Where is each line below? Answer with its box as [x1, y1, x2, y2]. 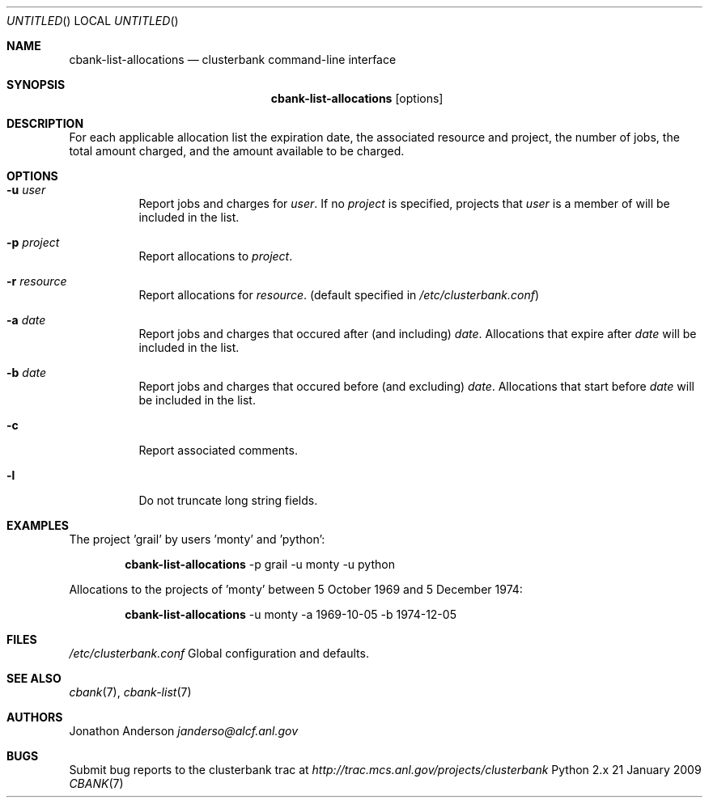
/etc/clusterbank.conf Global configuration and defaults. [69, 646, 369, 660]
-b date [6, 366, 47, 379]
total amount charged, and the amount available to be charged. [69, 144, 405, 158]
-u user [6, 183, 46, 197]
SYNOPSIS [6, 78, 66, 91]
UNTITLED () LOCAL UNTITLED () [6, 14, 179, 28]
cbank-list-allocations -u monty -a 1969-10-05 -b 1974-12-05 [125, 607, 456, 621]
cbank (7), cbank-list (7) [69, 685, 192, 699]
